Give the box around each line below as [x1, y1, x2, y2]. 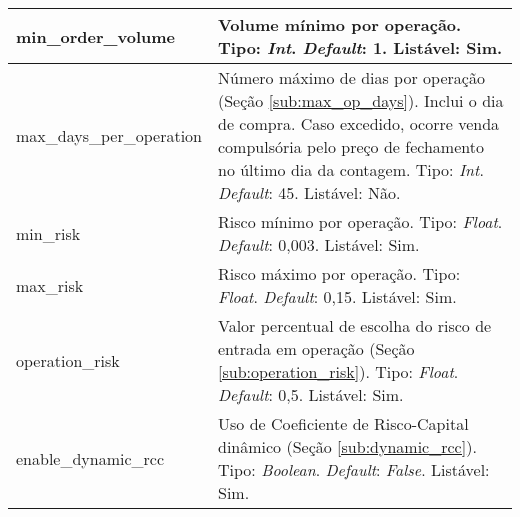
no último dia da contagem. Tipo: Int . [218, 158, 484, 181]
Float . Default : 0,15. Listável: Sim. [218, 285, 457, 308]
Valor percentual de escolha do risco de [218, 314, 492, 337]
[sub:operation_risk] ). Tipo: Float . [218, 360, 459, 383]
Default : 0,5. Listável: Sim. [218, 383, 404, 406]
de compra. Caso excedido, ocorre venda [218, 112, 500, 135]
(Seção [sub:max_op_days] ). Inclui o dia [218, 89, 504, 112]
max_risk [16, 273, 84, 297]
